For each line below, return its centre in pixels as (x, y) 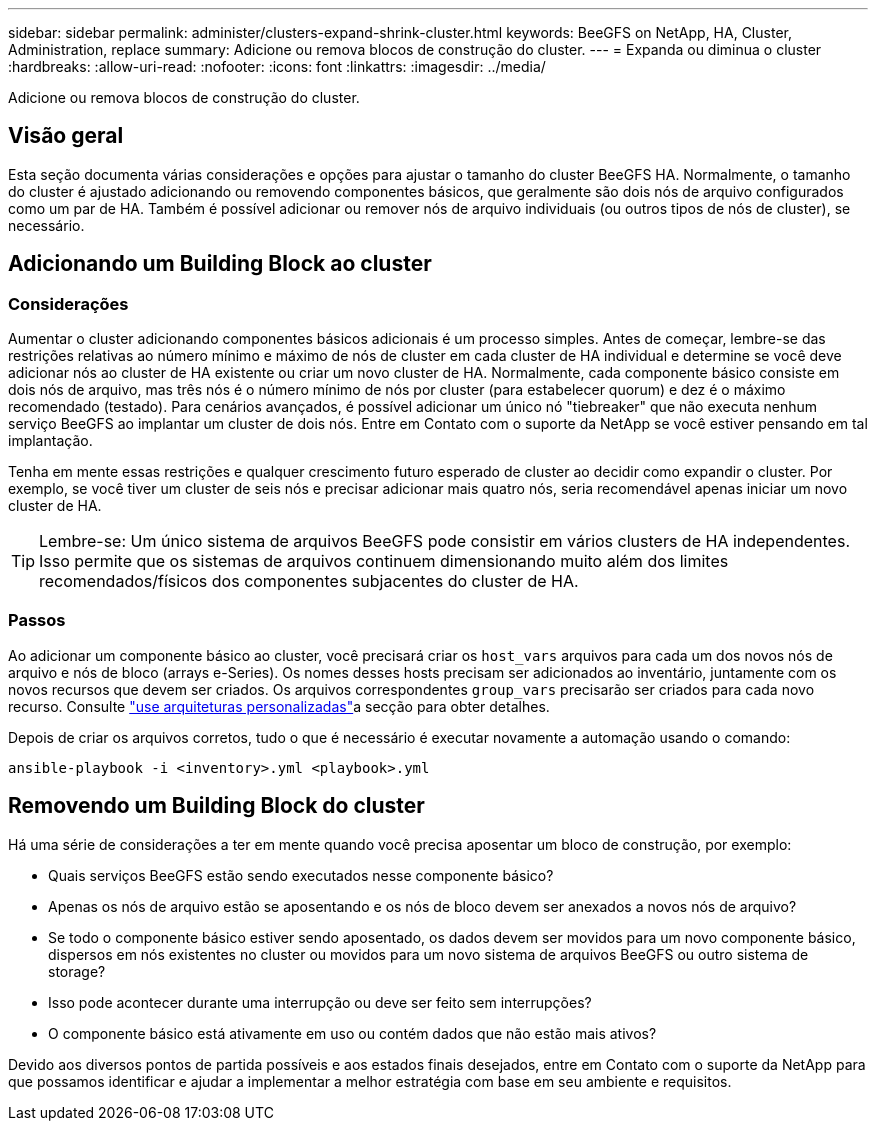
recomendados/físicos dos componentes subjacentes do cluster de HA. (309, 581)
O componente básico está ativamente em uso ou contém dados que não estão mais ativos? (352, 1033)
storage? (77, 971)
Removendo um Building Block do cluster (216, 806)
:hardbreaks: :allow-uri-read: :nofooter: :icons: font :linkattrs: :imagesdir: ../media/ (277, 66)
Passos (37, 620)
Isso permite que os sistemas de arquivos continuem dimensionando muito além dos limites (384, 561)
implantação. (50, 441)
